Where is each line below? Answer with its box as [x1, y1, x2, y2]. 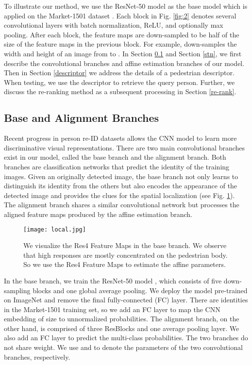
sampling [4, 285, 31, 295]
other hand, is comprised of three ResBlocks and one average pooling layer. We [4, 323, 239, 333]
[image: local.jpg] [23, 226, 86, 233]
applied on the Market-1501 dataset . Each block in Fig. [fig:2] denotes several [4, 10, 236, 20]
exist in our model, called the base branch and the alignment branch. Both [4, 152, 226, 162]
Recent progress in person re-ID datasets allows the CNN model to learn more [4, 133, 237, 143]
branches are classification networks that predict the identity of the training [4, 161, 230, 171]
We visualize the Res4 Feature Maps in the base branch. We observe [23, 240, 227, 250]
